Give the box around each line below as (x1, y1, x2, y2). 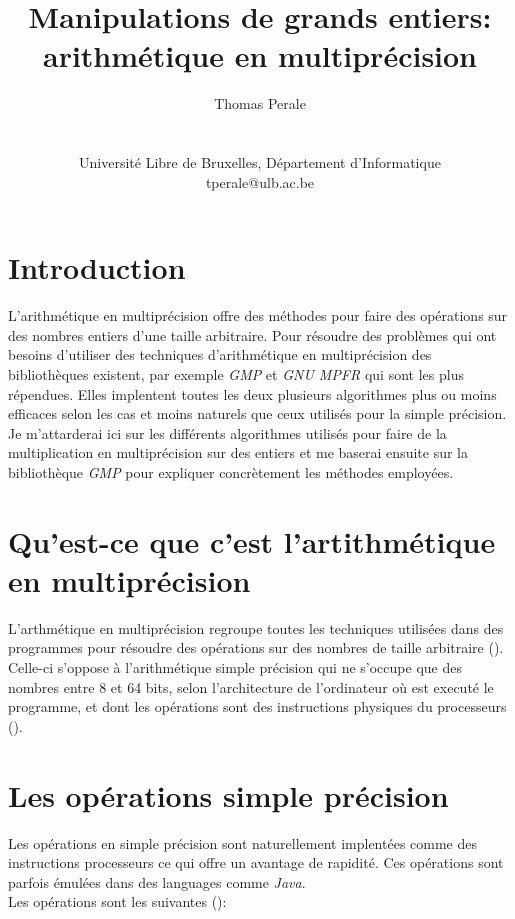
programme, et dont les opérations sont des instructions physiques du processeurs (8, 696, 507, 717)
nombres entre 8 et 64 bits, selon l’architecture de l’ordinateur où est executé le (8, 676, 494, 697)
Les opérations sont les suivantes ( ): (8, 891, 227, 912)
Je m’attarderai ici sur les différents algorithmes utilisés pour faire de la (8, 422, 447, 443)
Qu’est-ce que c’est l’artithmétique (8, 520, 496, 561)
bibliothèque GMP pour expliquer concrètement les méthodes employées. (8, 461, 454, 482)
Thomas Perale (214, 93, 306, 114)
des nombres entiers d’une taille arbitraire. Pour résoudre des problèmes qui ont (8, 324, 497, 345)
